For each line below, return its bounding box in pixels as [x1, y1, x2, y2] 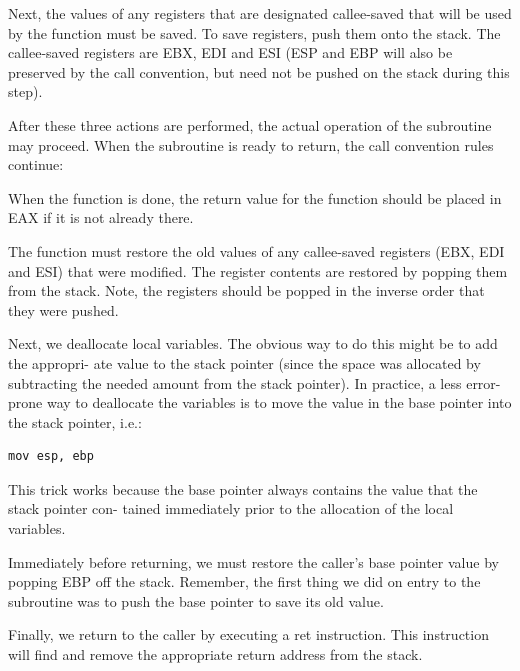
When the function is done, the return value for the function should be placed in [8, 187, 502, 208]
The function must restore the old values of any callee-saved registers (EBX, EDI [8, 240, 505, 261]
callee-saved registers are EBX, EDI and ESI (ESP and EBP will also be [8, 42, 453, 63]
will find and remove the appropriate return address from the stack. [8, 644, 423, 665]
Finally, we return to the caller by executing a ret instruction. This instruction [8, 624, 489, 645]
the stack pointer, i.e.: [8, 411, 142, 432]
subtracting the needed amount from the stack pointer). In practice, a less [8, 372, 462, 393]
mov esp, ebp [8, 449, 94, 464]
